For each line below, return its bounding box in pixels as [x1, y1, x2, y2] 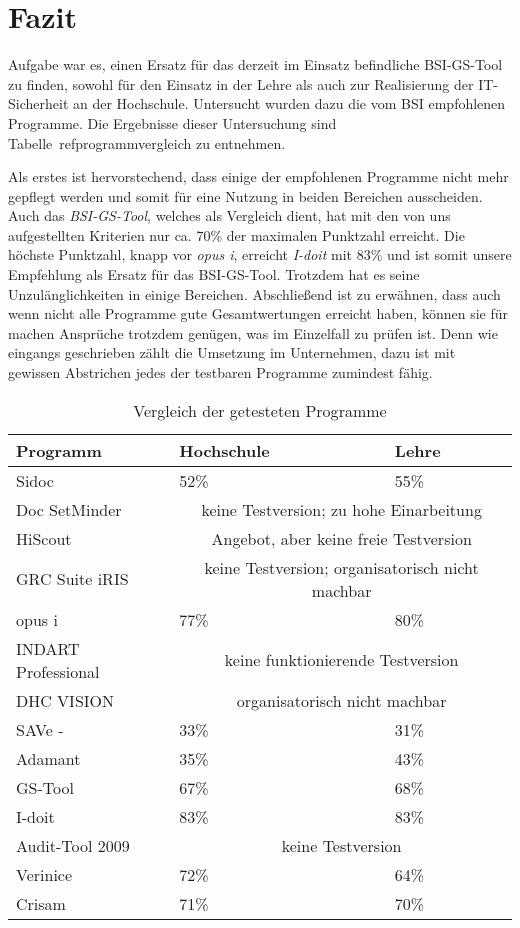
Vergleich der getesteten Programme [133, 398, 387, 422]
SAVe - [16, 717, 64, 741]
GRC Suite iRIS [16, 567, 129, 591]
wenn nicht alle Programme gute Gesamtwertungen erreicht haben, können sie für [8, 303, 508, 324]
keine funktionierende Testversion [224, 648, 459, 672]
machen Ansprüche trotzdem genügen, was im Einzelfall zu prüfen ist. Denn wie [8, 322, 498, 343]
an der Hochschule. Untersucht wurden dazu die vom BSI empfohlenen [72, 93, 506, 114]
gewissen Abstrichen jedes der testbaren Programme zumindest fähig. [8, 362, 433, 383]
